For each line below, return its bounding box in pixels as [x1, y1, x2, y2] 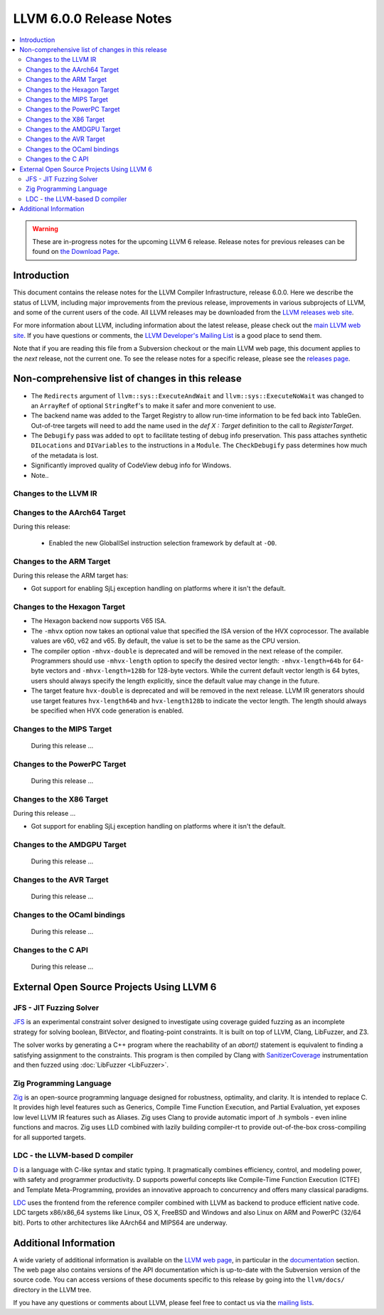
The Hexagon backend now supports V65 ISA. [31, 617, 167, 625]
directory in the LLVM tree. [13, 1285, 92, 1294]
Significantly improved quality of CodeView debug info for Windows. [31, 461, 231, 469]
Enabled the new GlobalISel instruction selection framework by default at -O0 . [48, 538, 277, 547]
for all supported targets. [13, 1133, 86, 1141]
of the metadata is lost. [31, 451, 99, 459]
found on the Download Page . [32, 247, 120, 256]
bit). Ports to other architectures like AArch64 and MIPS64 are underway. [13, 1218, 228, 1227]
